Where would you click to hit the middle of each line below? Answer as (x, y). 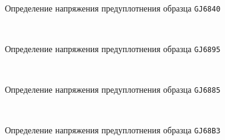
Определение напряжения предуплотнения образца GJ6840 (113, 8)
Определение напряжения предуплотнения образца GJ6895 (113, 48)
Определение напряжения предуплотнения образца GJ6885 (113, 89)
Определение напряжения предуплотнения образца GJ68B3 (113, 130)
